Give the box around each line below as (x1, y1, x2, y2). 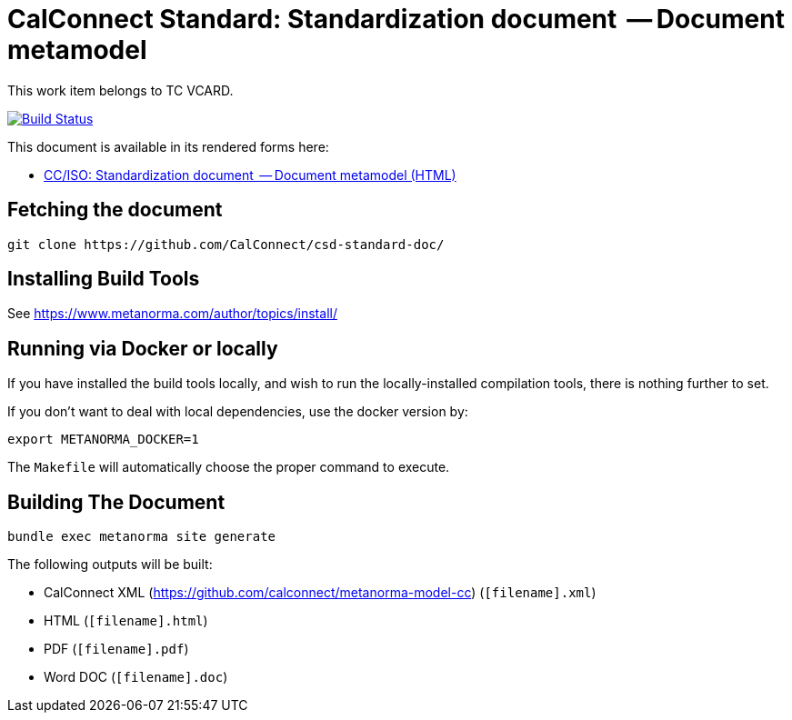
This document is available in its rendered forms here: (7, 138, 329, 155)
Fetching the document (7, 198, 223, 222)
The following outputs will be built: (7, 556, 213, 573)
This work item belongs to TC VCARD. (7, 82, 234, 98)
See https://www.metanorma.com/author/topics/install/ (7, 305, 337, 322)
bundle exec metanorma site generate (7, 529, 276, 545)
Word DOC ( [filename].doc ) (44, 669, 228, 685)
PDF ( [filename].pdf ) (44, 641, 189, 657)
